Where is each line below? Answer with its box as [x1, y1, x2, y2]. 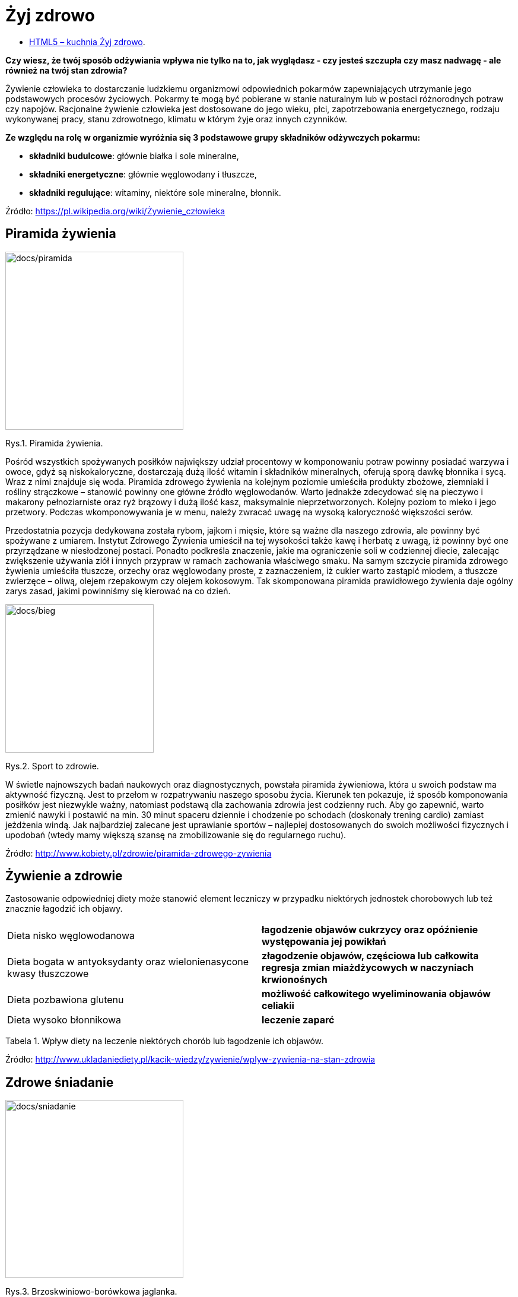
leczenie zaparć [262, 1014, 335, 1026]
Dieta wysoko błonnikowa [7, 1014, 122, 1026]
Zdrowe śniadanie [5, 1074, 114, 1090]
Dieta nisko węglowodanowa [7, 930, 135, 942]
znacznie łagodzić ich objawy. [5, 903, 123, 914]
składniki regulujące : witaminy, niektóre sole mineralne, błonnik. [29, 187, 281, 198]
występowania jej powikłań [262, 936, 386, 948]
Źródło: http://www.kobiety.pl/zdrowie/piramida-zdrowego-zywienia [5, 848, 272, 858]
